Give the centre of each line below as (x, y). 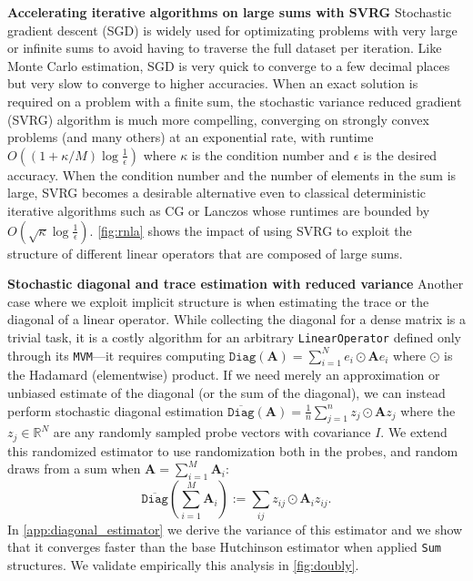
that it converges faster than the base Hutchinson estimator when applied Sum (224, 547)
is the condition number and (271, 154)
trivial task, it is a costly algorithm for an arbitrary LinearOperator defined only (234, 336)
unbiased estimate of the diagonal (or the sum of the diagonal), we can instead (226, 392)
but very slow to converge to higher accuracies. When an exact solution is (213, 83)
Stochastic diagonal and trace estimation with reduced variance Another (236, 284)
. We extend (414, 432)
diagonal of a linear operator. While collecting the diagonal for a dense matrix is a (236, 319)
